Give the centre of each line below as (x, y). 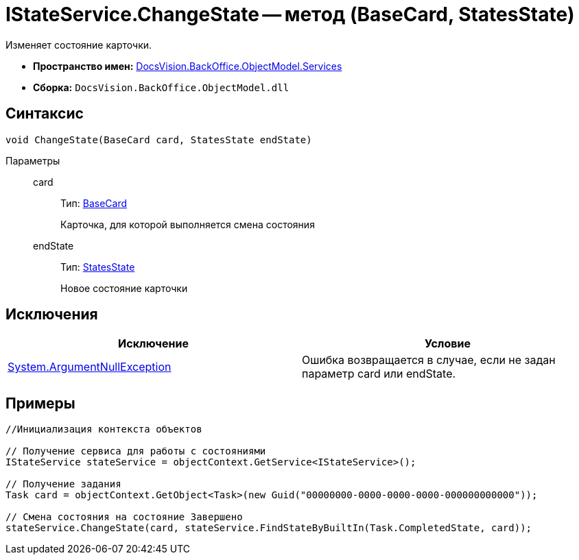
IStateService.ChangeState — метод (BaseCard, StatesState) (290, 14)
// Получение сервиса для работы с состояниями (136, 451)
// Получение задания (63, 484)
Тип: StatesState (98, 267)
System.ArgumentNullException (90, 367)
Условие (448, 344)
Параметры (33, 160)
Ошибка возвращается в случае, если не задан (429, 360)
